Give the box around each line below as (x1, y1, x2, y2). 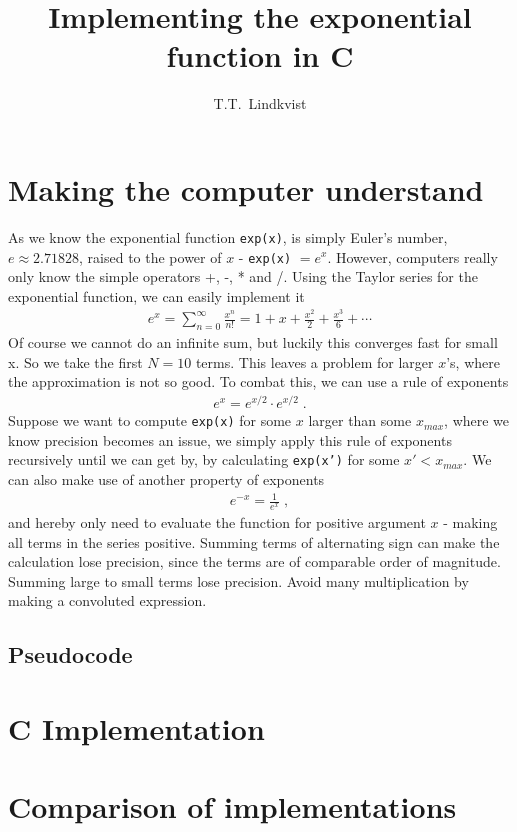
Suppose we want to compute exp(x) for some (8, 410, 292, 431)
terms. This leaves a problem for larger (195, 351, 434, 372)
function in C (166, 35, 354, 76)
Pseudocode (8, 639, 133, 670)
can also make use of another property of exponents (8, 469, 325, 490)
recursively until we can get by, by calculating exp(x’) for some (8, 449, 400, 470)
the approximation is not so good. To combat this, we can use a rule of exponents (8, 371, 509, 392)
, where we (444, 410, 510, 431)
